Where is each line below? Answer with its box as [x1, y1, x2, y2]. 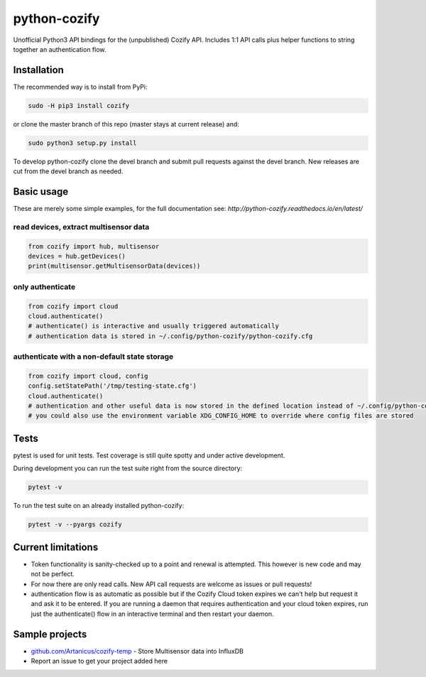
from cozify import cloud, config [28, 372, 148, 380]
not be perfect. [31, 570, 75, 578]
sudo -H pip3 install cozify [28, 102, 130, 109]
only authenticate [13, 281, 76, 291]
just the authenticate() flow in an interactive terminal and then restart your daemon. [31, 610, 274, 618]
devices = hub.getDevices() [28, 252, 126, 261]
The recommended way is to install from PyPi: [13, 82, 148, 91]
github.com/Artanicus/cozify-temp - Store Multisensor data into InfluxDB [31, 646, 244, 655]
